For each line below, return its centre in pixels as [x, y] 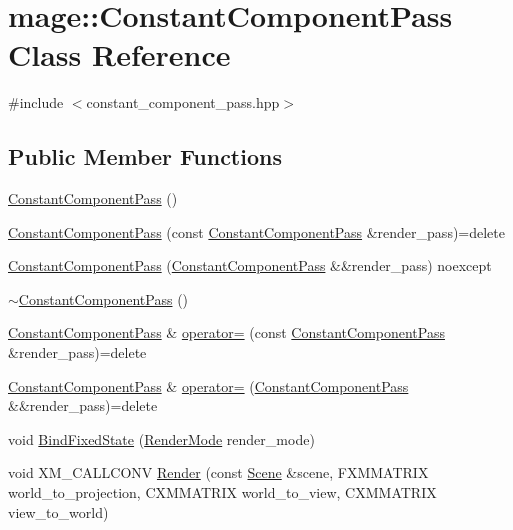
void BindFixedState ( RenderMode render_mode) [161, 438]
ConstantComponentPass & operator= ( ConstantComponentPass [208, 385]
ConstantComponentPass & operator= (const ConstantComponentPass [226, 332]
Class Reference [119, 54]
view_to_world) [58, 511]
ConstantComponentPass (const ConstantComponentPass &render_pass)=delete [257, 231]
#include [36, 102]
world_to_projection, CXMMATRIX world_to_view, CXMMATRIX [222, 492]
